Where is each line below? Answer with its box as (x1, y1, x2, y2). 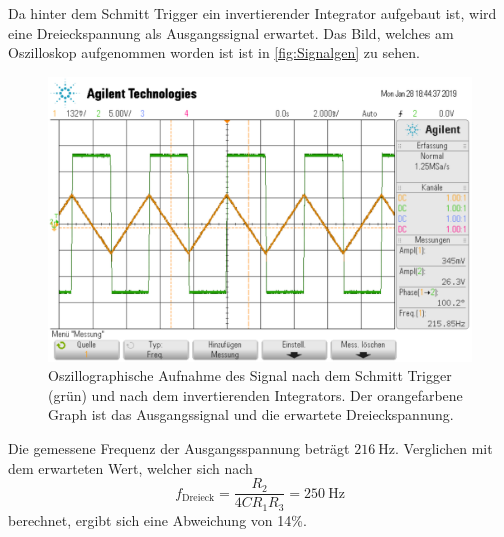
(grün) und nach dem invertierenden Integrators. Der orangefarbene (48, 384, 463, 405)
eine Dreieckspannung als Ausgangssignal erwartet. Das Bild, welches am (8, 22, 454, 43)
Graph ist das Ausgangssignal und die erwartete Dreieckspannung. (48, 404, 454, 425)
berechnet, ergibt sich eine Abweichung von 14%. (8, 509, 307, 530)
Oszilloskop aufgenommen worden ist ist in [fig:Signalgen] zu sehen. (8, 42, 420, 63)
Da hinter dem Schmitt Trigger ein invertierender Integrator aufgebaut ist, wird (8, 3, 497, 23)
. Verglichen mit (395, 438, 493, 459)
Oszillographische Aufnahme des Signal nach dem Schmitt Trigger (48, 365, 452, 386)
